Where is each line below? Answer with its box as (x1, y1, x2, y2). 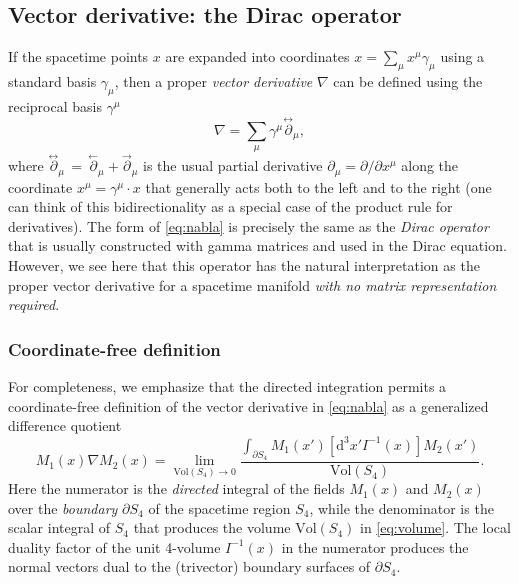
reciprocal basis (8, 95, 102, 116)
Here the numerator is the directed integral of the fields (8, 478, 345, 499)
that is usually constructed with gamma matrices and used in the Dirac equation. (8, 235, 507, 256)
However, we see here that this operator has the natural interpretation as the (8, 255, 480, 276)
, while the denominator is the (309, 497, 494, 518)
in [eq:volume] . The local (359, 517, 511, 538)
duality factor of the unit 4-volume (8, 536, 221, 557)
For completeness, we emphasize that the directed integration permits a (8, 376, 447, 397)
